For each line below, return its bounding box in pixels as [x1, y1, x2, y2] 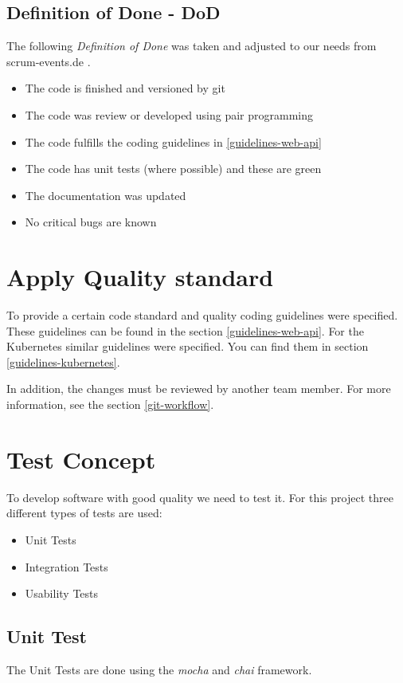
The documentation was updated [25, 186, 186, 203]
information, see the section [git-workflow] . [6, 396, 214, 413]
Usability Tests [25, 585, 99, 602]
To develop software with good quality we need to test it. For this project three [6, 489, 393, 505]
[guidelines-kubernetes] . [6, 353, 120, 370]
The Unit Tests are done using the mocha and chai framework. [6, 661, 312, 677]
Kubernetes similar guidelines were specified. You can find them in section [6, 338, 369, 355]
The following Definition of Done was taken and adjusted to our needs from [6, 37, 377, 54]
